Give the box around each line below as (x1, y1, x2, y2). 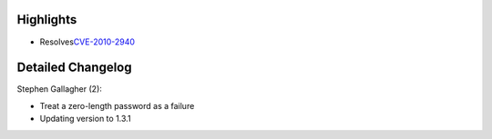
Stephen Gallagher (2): (16, 84, 102, 94)
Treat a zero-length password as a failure (39, 100, 195, 111)
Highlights (16, 12, 77, 27)
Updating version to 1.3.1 (39, 114, 131, 124)
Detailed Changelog (16, 60, 132, 75)
